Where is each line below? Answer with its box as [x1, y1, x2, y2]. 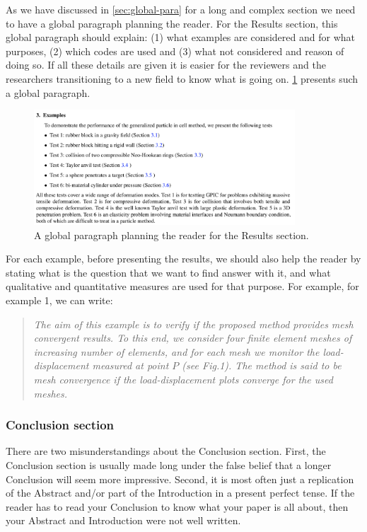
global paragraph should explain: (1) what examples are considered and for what [6, 30, 355, 45]
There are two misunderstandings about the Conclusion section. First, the [6, 444, 326, 458]
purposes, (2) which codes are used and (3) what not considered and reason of [6, 43, 344, 58]
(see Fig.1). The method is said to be [182, 358, 342, 373]
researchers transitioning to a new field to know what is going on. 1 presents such [6, 71, 359, 86]
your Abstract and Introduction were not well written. [6, 513, 241, 528]
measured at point [92, 358, 169, 373]
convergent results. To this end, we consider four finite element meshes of [33, 330, 352, 345]
